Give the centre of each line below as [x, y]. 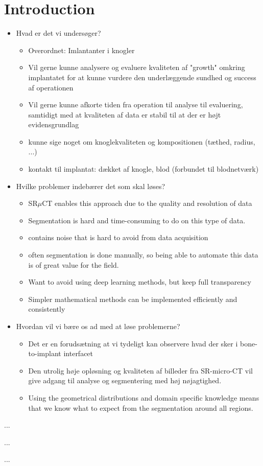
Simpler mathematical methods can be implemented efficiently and [133, 299]
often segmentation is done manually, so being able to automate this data [143, 255]
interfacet [78, 353]
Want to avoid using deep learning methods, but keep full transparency [140, 282]
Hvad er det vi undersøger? [58, 33]
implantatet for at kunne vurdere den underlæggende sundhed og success [142, 77]
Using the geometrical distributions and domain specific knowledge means [144, 397]
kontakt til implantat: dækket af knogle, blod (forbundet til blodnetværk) [144, 169]
